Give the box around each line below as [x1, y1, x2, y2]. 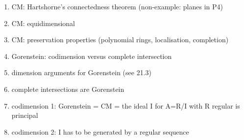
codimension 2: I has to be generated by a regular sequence [11, 126, 189, 137]
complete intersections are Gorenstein [11, 84, 124, 94]
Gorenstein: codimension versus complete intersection [11, 51, 172, 61]
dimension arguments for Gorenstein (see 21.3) [11, 67, 151, 78]
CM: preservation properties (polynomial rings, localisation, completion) [11, 34, 229, 45]
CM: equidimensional [11, 18, 75, 28]
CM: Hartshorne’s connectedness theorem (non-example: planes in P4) [11, 1, 223, 11]
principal [11, 110, 38, 120]
